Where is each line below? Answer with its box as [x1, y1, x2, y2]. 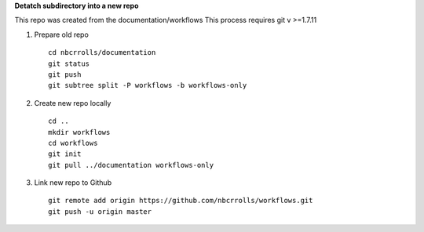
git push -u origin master [48, 207, 152, 216]
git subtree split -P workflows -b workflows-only [48, 81, 247, 90]
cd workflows [48, 138, 98, 147]
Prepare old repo [34, 30, 90, 39]
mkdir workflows [48, 128, 111, 136]
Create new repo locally [34, 98, 111, 107]
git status [48, 59, 90, 68]
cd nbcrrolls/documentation [48, 48, 156, 57]
